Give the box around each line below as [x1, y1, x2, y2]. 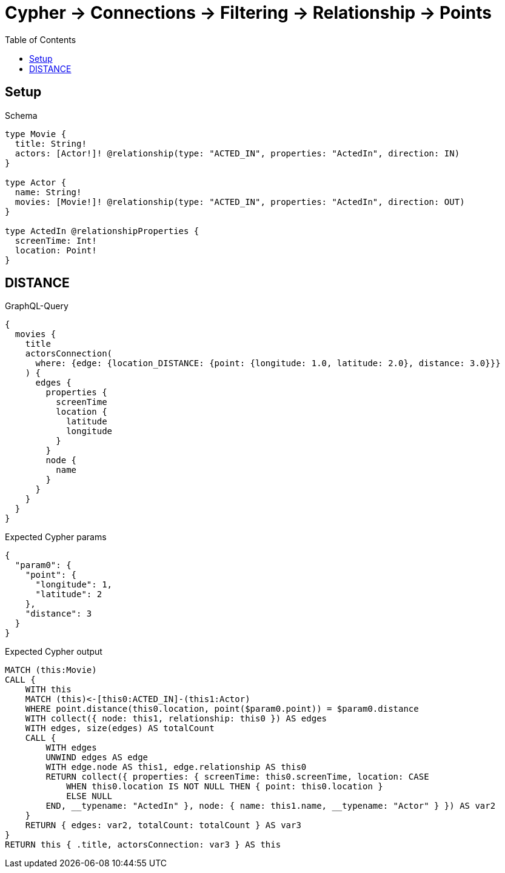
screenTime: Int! [15, 235, 97, 246]
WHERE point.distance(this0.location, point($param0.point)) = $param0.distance [25, 704, 419, 714]
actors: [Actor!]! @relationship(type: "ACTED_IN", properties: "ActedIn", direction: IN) [15, 148, 460, 158]
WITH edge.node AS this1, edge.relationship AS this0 [45, 762, 307, 772]
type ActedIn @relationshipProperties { [5, 226, 199, 236]
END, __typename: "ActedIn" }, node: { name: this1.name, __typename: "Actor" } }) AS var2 [45, 801, 496, 811]
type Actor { [5, 177, 67, 187]
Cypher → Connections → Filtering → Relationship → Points [5, 2, 492, 23]
